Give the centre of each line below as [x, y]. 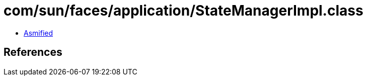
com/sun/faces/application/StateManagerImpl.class [183, 11]
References [33, 52]
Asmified [39, 33]
